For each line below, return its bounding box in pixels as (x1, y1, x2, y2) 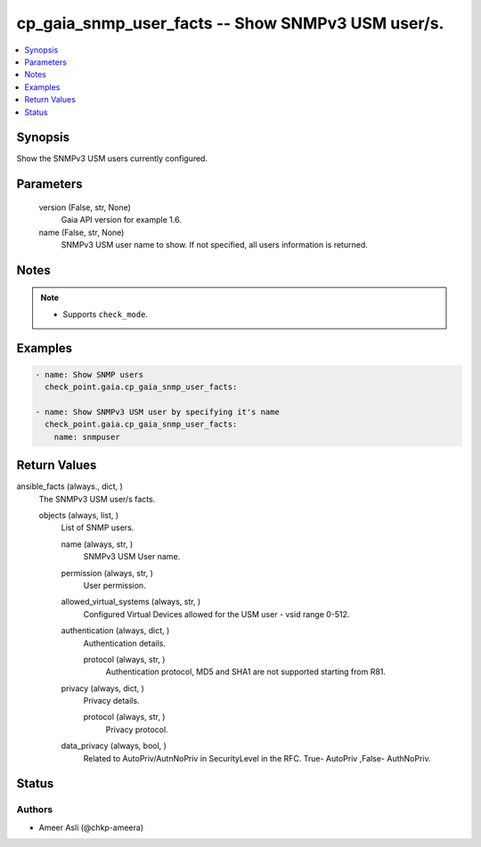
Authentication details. (83, 638, 167, 648)
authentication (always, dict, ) (61, 625, 170, 636)
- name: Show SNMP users (35, 370, 144, 379)
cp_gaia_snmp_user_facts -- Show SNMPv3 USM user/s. (16, 13, 444, 33)
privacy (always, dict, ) (61, 682, 144, 694)
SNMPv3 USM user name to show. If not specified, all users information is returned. (61, 239, 369, 249)
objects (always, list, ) (38, 510, 119, 521)
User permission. (83, 580, 146, 590)
